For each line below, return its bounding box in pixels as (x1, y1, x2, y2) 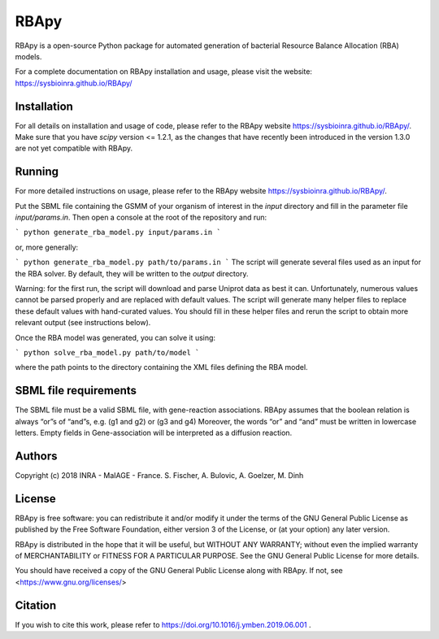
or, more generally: (15, 242, 79, 252)
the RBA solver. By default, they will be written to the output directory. (15, 268, 249, 278)
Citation (15, 598, 57, 612)
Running (15, 165, 59, 179)
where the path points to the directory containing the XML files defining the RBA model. (15, 363, 308, 372)
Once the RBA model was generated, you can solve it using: (15, 333, 215, 342)
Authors (15, 449, 58, 463)
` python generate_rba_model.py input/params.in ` (15, 228, 221, 237)
